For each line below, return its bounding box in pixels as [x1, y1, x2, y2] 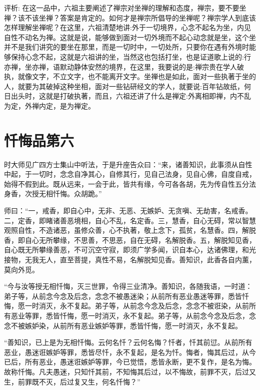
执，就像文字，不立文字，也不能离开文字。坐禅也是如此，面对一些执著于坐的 [4, 71, 256, 82]
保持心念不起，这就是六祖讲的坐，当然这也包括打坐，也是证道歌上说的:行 [10, 51, 251, 62]
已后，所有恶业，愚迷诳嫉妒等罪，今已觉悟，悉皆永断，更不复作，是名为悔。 [4, 356, 256, 367]
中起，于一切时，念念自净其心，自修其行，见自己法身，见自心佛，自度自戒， [4, 169, 256, 179]
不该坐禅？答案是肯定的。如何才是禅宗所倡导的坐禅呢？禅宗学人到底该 [24, 12, 256, 23]
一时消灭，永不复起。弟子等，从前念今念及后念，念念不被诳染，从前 [24, 300, 249, 311]
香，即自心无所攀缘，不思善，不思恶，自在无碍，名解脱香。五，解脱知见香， [4, 234, 256, 245]
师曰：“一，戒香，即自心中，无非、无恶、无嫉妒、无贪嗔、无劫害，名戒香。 [4, 205, 252, 216]
